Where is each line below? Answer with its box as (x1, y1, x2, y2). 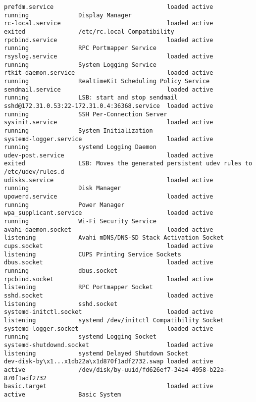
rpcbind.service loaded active (4, 36, 213, 44)
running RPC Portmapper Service (4, 45, 156, 52)
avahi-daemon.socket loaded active (4, 226, 213, 233)
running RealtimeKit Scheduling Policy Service (4, 77, 210, 85)
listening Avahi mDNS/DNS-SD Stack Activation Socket (4, 234, 224, 242)
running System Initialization (4, 127, 153, 134)
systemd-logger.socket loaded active (4, 325, 213, 332)
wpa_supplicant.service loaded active (4, 209, 213, 217)
